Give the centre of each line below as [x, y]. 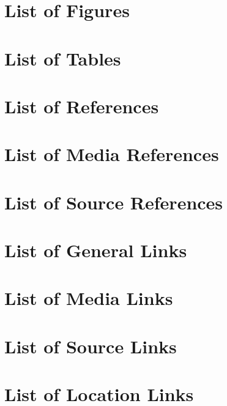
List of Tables [63, 58]
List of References [82, 106]
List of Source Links [91, 346]
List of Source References [114, 202]
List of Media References [112, 154]
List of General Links [96, 250]
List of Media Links [89, 298]
